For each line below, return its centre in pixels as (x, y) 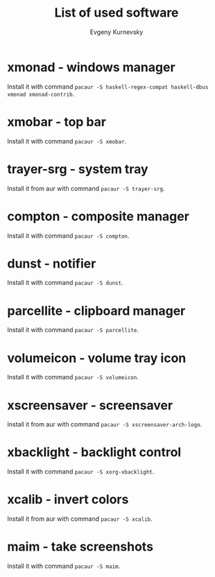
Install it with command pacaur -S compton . (68, 235)
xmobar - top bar (57, 122)
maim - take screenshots (80, 547)
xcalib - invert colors (68, 500)
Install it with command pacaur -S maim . (64, 566)
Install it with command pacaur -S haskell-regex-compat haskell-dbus (108, 86)
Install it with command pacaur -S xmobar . (67, 141)
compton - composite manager (98, 216)
